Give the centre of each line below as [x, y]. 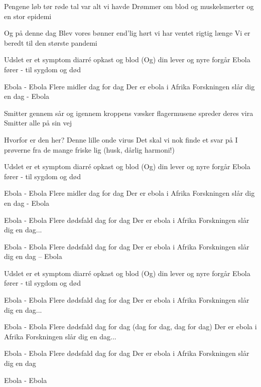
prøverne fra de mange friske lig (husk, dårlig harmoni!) [89, 149]
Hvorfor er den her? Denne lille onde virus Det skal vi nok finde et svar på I [121, 139]
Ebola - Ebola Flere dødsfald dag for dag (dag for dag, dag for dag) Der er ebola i [130, 327]
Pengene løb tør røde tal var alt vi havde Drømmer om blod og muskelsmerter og [129, 6]
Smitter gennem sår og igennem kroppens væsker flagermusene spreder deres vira [129, 113]
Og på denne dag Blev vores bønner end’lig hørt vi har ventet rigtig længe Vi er [127, 33]
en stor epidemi [28, 16]
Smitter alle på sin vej [38, 123]
